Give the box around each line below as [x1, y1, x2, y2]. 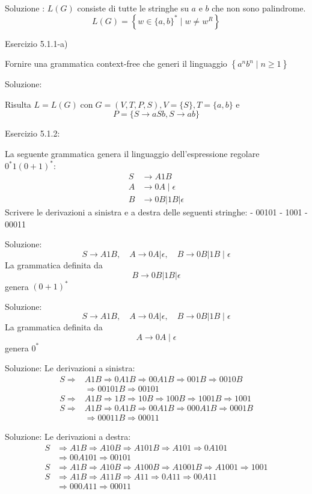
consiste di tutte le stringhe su [77, 2, 189, 14]
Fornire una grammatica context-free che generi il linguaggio [5, 57, 227, 70]
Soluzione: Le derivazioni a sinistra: [5, 362, 135, 374]
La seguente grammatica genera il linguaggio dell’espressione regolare [5, 147, 260, 159]
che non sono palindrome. [212, 2, 306, 14]
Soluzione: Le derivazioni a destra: [5, 430, 131, 443]
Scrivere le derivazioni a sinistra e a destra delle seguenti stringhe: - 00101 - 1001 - [5, 206, 308, 218]
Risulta [5, 97, 31, 110]
